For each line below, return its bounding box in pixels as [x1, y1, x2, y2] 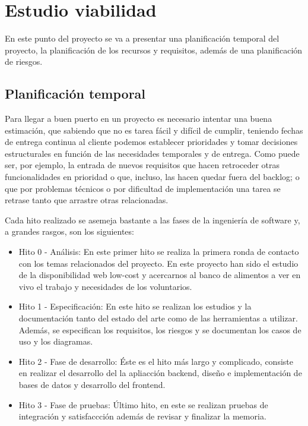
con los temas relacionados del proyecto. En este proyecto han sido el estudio [18, 257, 299, 269]
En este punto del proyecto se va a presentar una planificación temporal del [5, 32, 280, 45]
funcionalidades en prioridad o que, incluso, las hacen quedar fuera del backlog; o [5, 171, 300, 183]
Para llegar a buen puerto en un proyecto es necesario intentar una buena [5, 112, 272, 125]
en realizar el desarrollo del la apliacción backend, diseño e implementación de [18, 367, 302, 379]
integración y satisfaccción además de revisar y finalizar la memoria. [18, 410, 266, 422]
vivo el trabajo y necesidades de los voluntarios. [18, 280, 192, 292]
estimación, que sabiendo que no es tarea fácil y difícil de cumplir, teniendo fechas [5, 124, 303, 136]
